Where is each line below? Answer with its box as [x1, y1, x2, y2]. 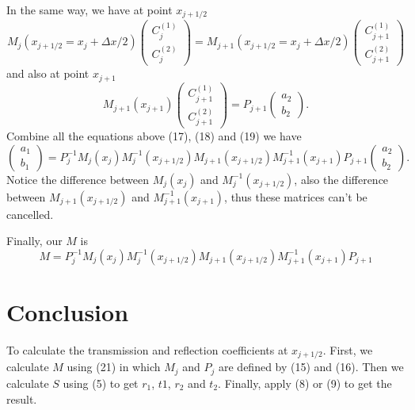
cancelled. [6, 205, 54, 222]
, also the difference [294, 171, 389, 187]
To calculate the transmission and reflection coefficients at [6, 342, 288, 358]
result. [6, 390, 37, 407]
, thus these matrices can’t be [224, 188, 367, 205]
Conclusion [6, 296, 129, 328]
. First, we [322, 342, 373, 358]
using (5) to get [63, 374, 139, 391]
